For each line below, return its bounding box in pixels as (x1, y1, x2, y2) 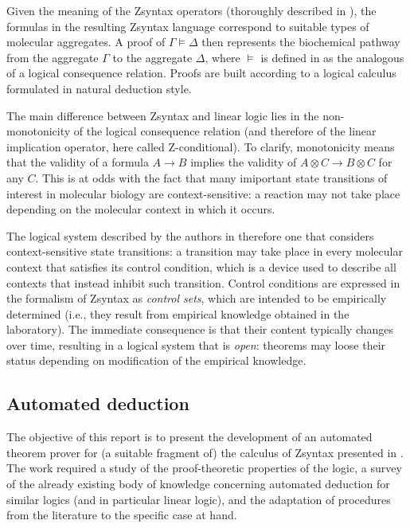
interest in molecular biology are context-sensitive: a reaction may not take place (6, 185, 400, 201)
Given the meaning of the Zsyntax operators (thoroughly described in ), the (6, 2, 377, 18)
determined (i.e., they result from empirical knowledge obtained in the (6, 305, 349, 322)
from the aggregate (6, 49, 99, 65)
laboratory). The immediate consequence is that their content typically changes (6, 321, 394, 338)
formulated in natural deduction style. (6, 80, 192, 96)
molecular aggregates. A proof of (6, 33, 166, 50)
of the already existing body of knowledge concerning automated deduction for (6, 475, 390, 492)
